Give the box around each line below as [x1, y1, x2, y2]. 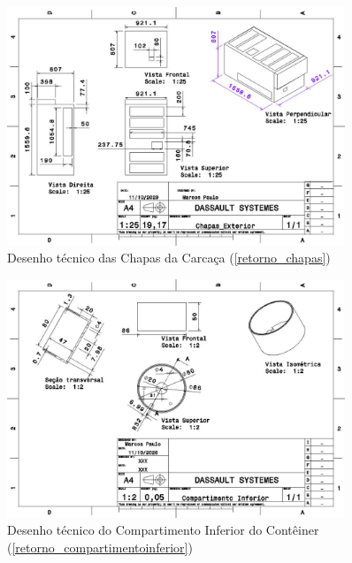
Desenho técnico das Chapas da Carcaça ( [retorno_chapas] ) [7, 248, 331, 267]
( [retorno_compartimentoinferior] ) [7, 537, 193, 556]
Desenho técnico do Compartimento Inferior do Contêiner [7, 521, 319, 539]
